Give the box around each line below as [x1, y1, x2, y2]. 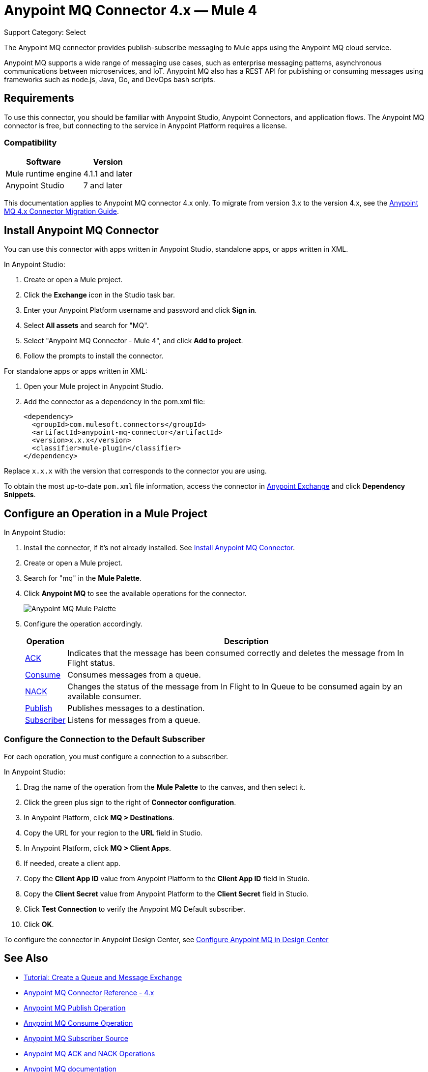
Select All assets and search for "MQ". [24, 321, 149, 330]
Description [224, 636, 269, 647]
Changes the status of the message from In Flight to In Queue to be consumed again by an [67, 682, 402, 692]
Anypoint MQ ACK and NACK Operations [24, 1049, 155, 1058]
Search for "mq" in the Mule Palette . [24, 574, 142, 583]
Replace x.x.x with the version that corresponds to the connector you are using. [4, 467, 267, 476]
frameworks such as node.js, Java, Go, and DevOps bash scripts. [4, 75, 215, 84]
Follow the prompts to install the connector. [24, 352, 164, 360]
